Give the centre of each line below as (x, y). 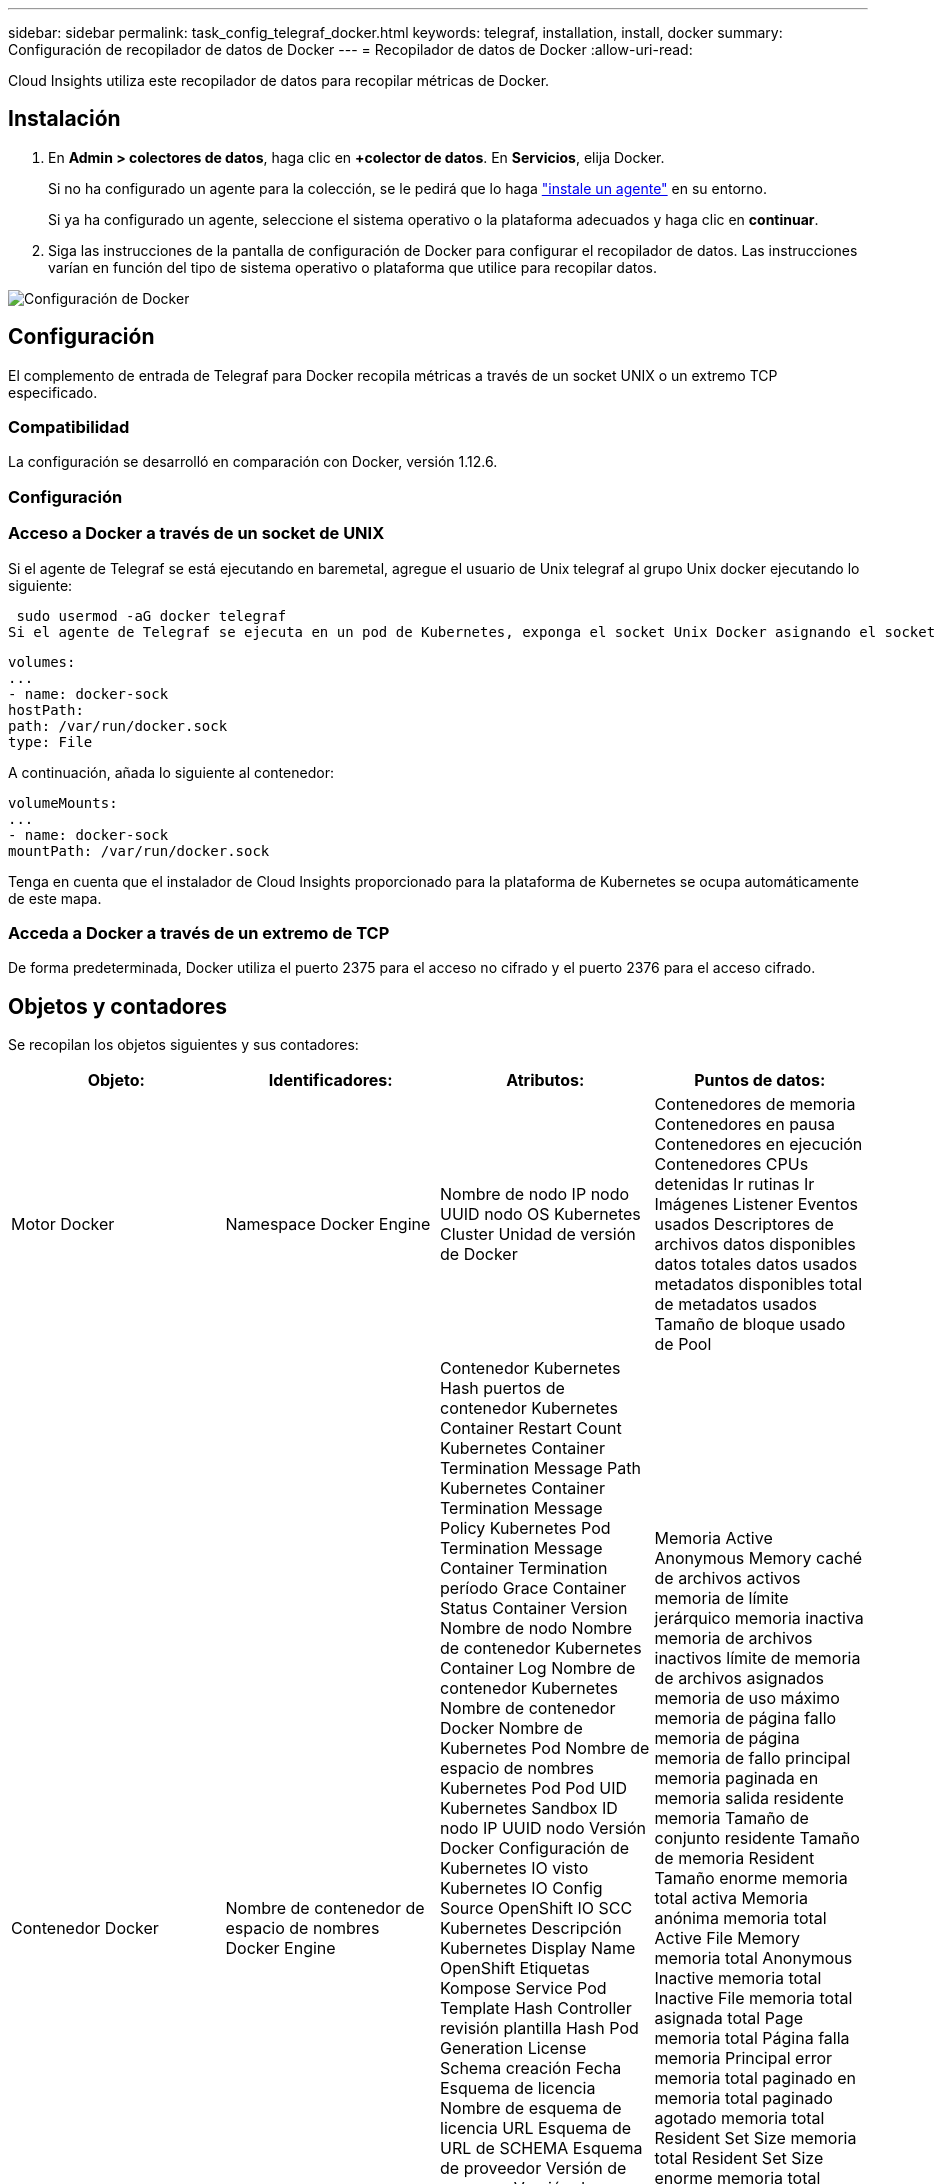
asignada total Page (729, 2018)
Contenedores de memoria (755, 1104)
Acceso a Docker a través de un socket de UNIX (196, 533)
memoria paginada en (736, 1778)
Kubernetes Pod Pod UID (533, 1788)
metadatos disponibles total (758, 1284)
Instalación (64, 119)
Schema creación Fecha (531, 2068)
